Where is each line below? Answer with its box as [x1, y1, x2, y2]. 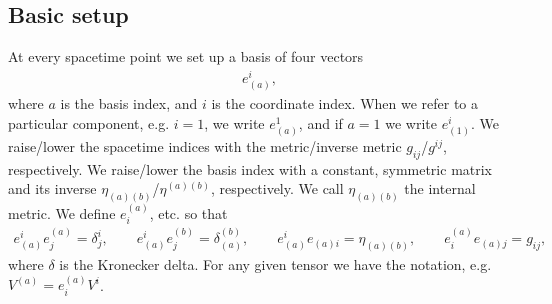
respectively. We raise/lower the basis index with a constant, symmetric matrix [8, 158, 493, 179]
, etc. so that [149, 202, 228, 223]
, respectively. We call [210, 178, 344, 199]
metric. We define [8, 202, 116, 223]
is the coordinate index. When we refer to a [211, 93, 479, 114]
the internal [404, 178, 476, 199]
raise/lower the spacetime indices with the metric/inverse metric [8, 135, 402, 156]
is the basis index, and [60, 93, 198, 114]
